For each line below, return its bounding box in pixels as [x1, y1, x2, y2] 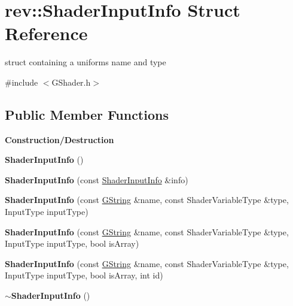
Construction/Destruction [5, 133, 114, 146]
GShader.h [51, 75, 91, 88]
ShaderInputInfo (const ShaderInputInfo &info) [5, 173, 188, 186]
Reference [5, 21, 88, 46]
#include [5, 75, 38, 88]
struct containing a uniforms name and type [5, 56, 166, 68]
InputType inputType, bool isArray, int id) [5, 269, 163, 281]
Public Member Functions [5, 105, 169, 123]
